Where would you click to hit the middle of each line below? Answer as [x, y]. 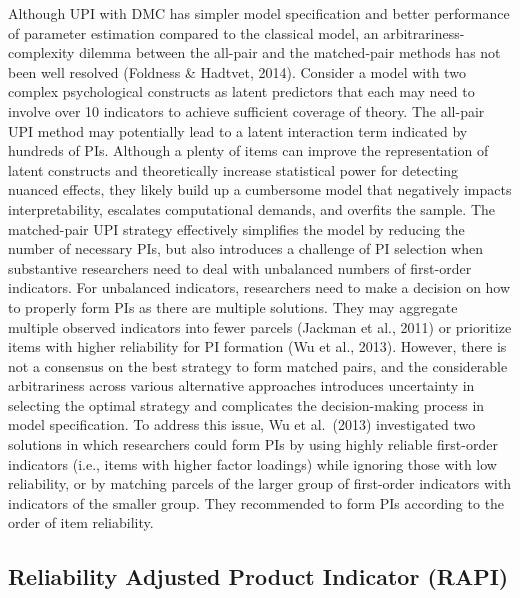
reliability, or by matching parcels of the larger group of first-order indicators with [260, 483]
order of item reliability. [81, 522]
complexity [41, 52]
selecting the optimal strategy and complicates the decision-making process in [246, 404]
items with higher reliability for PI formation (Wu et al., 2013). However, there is [257, 346]
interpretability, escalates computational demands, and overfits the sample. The [252, 208]
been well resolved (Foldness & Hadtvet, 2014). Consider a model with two [237, 71]
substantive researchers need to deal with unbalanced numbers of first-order [240, 267]
